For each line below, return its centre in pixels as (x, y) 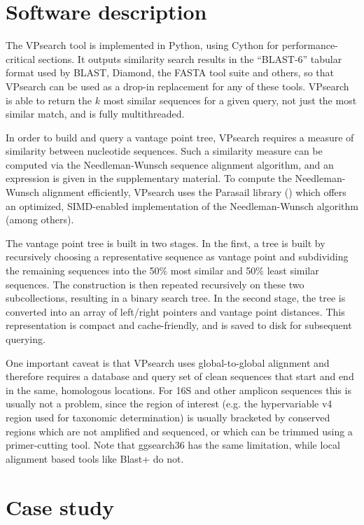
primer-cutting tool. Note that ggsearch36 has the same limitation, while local (173, 445)
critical (21, 58)
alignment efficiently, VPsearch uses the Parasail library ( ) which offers (194, 192)
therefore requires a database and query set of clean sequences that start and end (180, 376)
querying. (26, 339)
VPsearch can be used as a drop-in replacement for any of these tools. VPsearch (177, 86)
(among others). (40, 219)
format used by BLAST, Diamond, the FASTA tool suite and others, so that (170, 72)
